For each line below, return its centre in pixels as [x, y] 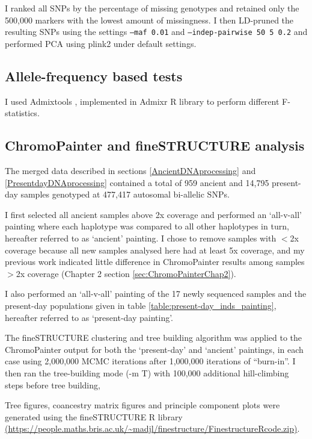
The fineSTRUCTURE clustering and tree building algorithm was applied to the [153, 338]
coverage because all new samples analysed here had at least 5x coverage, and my [155, 250]
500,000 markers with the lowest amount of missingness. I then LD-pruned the [149, 20]
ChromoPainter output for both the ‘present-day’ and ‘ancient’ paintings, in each [154, 349]
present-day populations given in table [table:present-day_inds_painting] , [141, 305]
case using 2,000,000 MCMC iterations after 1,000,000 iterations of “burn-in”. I [150, 361]
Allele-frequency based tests [94, 76]
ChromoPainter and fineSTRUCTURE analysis [155, 145]
